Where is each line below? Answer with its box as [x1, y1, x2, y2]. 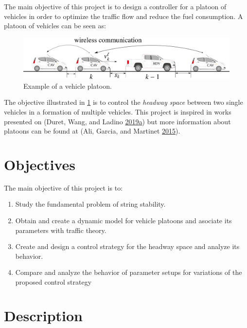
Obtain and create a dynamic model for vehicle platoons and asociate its [15, 215, 232, 226]
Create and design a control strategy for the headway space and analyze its [15, 241, 240, 251]
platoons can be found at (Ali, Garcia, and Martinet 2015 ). [4, 126, 180, 136]
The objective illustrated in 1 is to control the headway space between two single [4, 97, 243, 107]
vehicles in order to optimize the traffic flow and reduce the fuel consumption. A [4, 11, 243, 21]
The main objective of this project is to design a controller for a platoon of [4, 1, 227, 11]
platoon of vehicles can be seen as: [4, 20, 106, 31]
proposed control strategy [15, 277, 92, 287]
